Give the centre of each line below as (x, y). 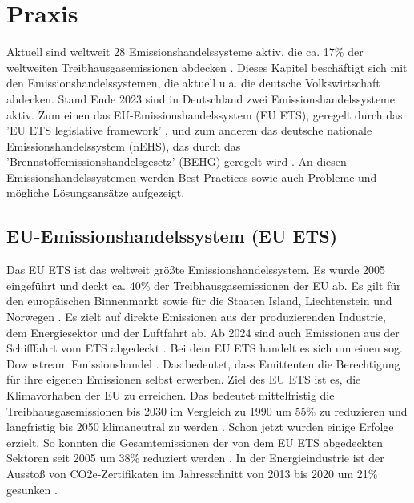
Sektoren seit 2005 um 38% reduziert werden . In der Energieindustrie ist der (195, 458)
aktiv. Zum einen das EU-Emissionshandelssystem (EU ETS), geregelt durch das (205, 114)
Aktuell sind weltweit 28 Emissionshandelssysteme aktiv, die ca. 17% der (185, 52)
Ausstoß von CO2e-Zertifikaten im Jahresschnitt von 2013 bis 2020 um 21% (192, 473)
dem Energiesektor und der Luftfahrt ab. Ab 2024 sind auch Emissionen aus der (203, 332)
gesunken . (32, 489)
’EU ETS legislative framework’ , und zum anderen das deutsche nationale (189, 130)
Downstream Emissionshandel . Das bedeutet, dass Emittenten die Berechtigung (203, 363)
